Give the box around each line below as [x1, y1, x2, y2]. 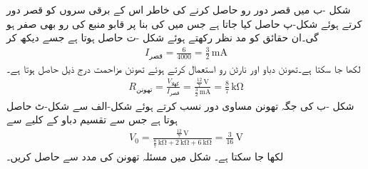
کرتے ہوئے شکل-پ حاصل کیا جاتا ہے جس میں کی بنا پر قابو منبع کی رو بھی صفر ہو [6, 16, 362, 31]
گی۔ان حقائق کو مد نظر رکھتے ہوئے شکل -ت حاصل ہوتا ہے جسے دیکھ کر [6, 30, 319, 45]
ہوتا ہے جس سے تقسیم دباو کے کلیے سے [6, 112, 178, 127]
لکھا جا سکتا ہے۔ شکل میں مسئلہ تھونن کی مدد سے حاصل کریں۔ [6, 148, 284, 163]
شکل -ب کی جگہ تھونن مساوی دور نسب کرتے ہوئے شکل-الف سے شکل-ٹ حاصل [6, 98, 354, 113]
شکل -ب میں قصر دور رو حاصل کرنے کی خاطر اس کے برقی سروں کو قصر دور [6, 2, 351, 16]
